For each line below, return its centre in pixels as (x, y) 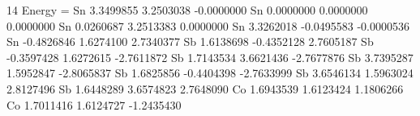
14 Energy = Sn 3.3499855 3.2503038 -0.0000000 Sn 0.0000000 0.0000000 (187, 10)
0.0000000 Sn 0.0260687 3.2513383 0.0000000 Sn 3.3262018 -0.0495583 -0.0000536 (208, 25)
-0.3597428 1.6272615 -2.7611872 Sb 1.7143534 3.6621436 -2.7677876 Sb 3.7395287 (210, 57)
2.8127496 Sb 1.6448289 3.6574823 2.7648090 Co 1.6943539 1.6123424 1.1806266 (205, 88)
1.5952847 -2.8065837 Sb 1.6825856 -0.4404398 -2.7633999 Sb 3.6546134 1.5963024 (210, 73)
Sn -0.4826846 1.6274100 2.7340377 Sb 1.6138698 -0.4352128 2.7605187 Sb (190, 41)
